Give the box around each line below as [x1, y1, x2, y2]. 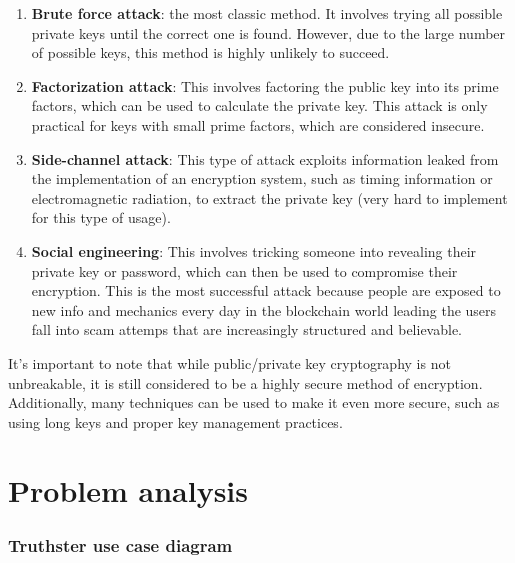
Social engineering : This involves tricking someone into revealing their [31, 240, 477, 261]
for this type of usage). [31, 207, 171, 228]
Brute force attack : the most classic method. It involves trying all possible [31, 3, 503, 23]
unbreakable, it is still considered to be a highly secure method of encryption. [8, 372, 483, 393]
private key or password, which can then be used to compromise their [31, 260, 458, 281]
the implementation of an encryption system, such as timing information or [31, 168, 493, 189]
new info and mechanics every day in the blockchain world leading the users [31, 299, 497, 320]
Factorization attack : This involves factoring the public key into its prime [31, 75, 499, 96]
